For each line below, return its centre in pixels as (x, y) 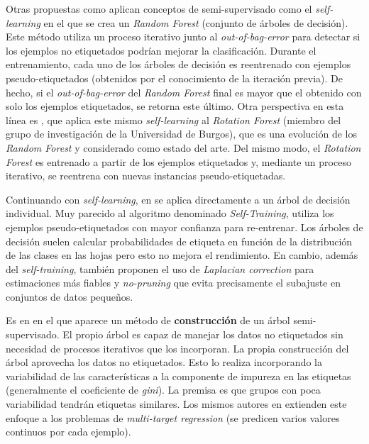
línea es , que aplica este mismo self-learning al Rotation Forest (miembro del (174, 120)
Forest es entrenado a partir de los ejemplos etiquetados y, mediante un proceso (178, 161)
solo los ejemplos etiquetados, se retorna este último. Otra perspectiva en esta (175, 106)
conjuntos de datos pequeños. (70, 296)
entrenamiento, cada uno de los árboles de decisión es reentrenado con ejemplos (178, 64)
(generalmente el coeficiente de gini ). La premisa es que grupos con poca (163, 390)
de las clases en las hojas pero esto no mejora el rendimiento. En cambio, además (182, 255)
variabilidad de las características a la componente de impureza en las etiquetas (178, 376)
